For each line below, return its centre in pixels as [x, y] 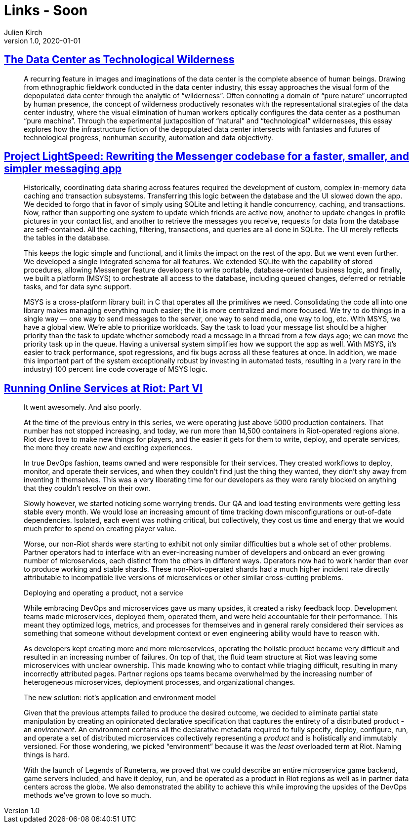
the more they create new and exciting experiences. [108, 448]
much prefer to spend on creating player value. [100, 529]
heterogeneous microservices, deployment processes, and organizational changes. [160, 682]
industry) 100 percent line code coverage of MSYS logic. [116, 369]
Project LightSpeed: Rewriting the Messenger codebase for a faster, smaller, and [206, 157]
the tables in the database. [67, 238]
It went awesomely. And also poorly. [83, 407]
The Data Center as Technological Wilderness [119, 60]
